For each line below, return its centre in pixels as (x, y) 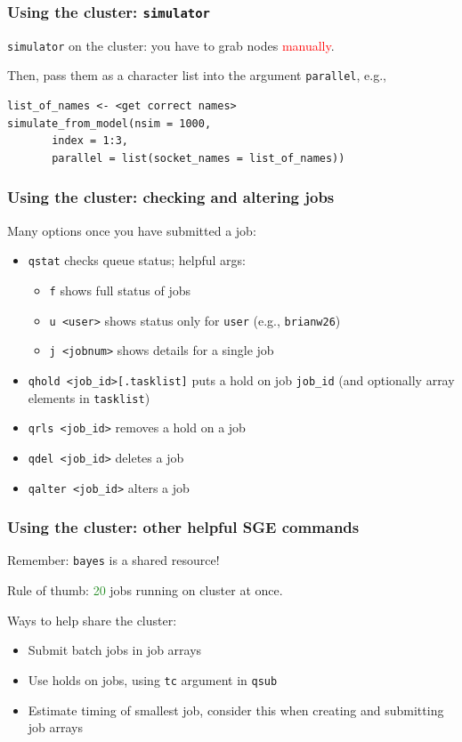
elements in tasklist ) (89, 397)
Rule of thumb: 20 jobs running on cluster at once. (145, 590)
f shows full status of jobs (120, 290)
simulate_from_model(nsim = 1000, (109, 123)
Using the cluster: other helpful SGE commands (183, 527)
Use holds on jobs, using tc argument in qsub (153, 679)
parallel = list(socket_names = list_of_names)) (199, 158)
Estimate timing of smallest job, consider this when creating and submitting (236, 710)
